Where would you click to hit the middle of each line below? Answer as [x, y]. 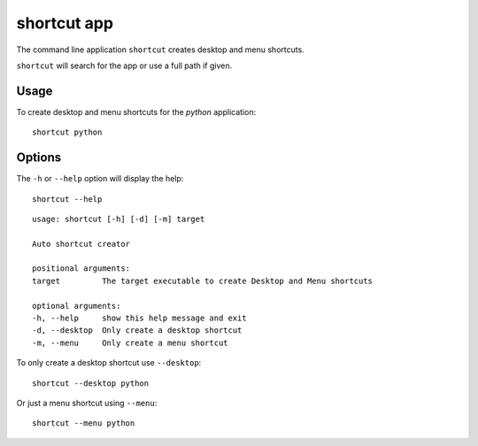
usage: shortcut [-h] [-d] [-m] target [119, 219]
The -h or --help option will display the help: [100, 179]
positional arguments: [81, 269]
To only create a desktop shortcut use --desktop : [109, 363]
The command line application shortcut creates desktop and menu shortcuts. [160, 50]
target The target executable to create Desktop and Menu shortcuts [203, 281]
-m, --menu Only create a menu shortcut [131, 342]
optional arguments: [77, 306]
